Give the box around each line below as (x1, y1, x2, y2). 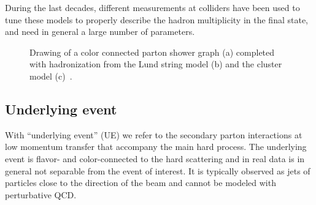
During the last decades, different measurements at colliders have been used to (5, 1, 300, 13)
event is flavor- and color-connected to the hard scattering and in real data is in (5, 152, 305, 165)
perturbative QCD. (5, 188, 77, 201)
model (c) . (29, 69, 72, 82)
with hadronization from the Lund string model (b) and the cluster (29, 58, 282, 70)
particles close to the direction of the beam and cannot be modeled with (5, 176, 276, 189)
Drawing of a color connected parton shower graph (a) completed (29, 45, 275, 58)
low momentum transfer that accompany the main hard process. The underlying (5, 140, 307, 153)
